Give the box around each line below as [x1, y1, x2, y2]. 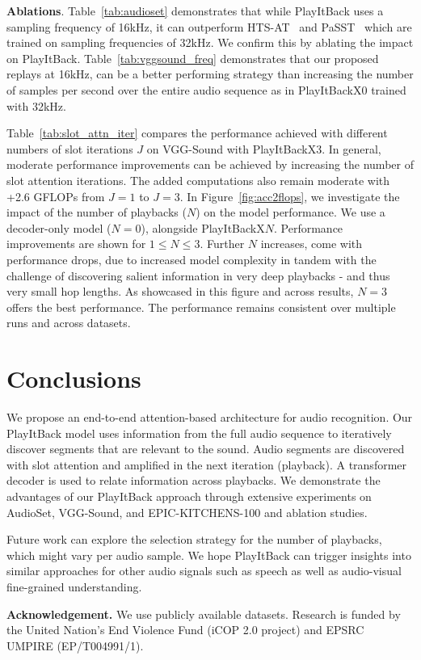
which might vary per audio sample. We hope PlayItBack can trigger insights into [6, 546, 411, 563]
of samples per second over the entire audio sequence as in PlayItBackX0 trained [6, 81, 406, 98]
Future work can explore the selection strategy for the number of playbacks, [6, 531, 382, 548]
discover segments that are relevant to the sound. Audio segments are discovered [6, 440, 405, 457]
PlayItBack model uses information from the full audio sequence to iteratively [6, 424, 392, 441]
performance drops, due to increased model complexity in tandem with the [6, 250, 377, 267]
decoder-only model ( [6, 219, 112, 236]
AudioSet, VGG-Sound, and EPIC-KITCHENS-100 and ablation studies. [6, 503, 368, 520]
